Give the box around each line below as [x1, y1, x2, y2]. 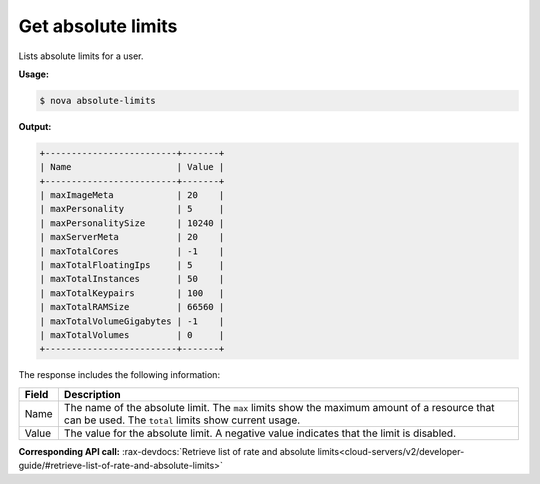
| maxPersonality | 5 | [39, 203, 225, 215]
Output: [18, 120, 52, 132]
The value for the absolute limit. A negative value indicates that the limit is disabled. [63, 426, 457, 440]
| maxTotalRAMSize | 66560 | [39, 301, 225, 313]
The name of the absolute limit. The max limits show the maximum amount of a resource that [63, 400, 495, 414]
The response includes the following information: [18, 369, 220, 381]
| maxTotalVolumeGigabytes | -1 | [39, 315, 225, 327]
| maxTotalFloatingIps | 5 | [39, 260, 225, 271]
